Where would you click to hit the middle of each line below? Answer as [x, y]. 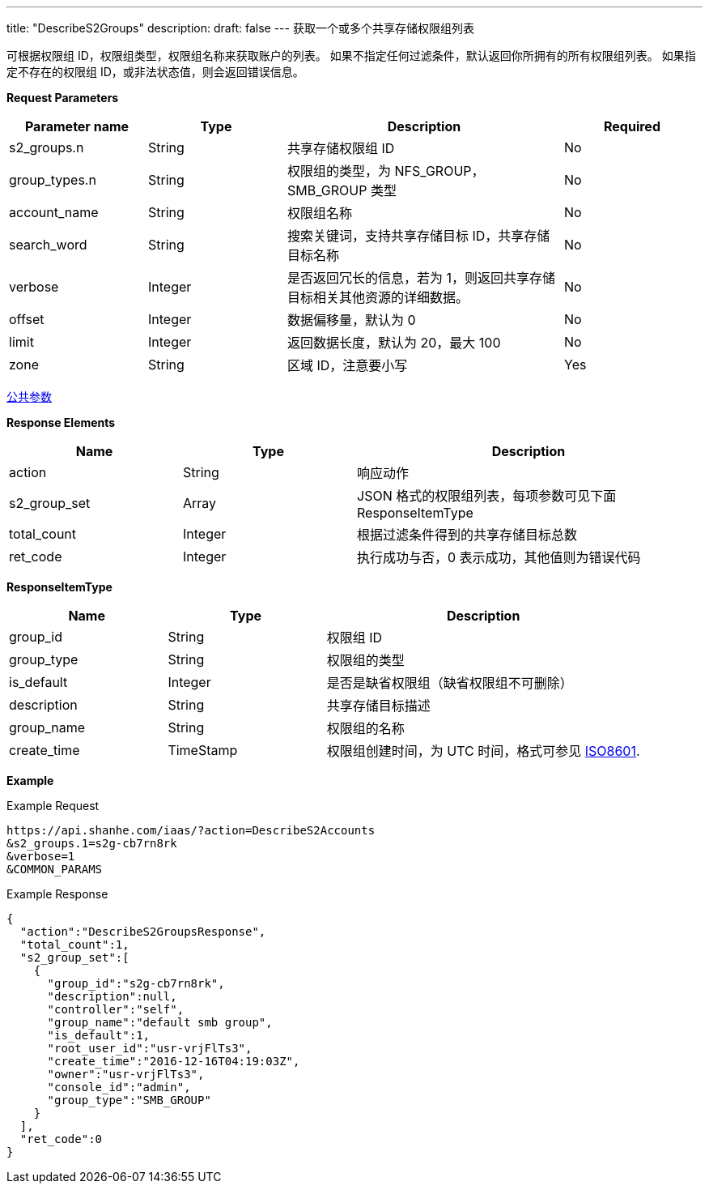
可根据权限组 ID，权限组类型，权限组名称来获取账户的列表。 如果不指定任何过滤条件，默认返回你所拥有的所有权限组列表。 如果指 [351, 55]
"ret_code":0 [61, 1139]
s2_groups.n [47, 147]
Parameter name [77, 126]
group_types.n [53, 180]
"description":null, [112, 996]
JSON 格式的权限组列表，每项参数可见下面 [487, 496]
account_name [54, 212]
